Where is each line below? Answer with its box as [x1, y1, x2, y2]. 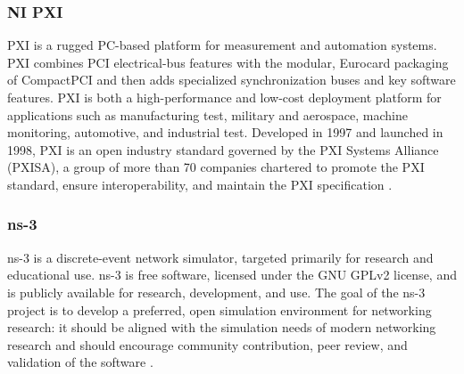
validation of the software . [7, 353, 153, 371]
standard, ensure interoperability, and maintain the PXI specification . [7, 175, 393, 193]
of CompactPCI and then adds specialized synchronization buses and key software [7, 70, 456, 89]
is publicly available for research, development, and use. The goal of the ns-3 [7, 282, 426, 301]
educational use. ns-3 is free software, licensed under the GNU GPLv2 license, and [7, 265, 457, 284]
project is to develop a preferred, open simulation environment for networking [7, 300, 432, 319]
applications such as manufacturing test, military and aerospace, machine [7, 105, 408, 124]
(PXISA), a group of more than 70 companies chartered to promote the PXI [7, 158, 425, 176]
